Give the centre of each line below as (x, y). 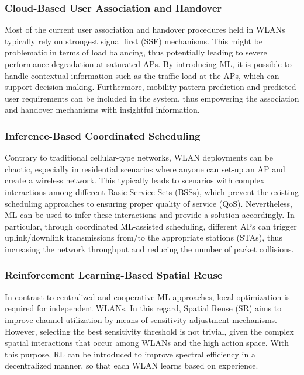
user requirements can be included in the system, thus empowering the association (152, 98)
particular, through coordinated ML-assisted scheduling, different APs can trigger (151, 226)
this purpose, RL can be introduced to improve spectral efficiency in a (130, 354)
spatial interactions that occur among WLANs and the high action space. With (147, 343)
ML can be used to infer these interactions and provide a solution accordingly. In (150, 215)
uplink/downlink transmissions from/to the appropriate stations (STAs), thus (144, 237)
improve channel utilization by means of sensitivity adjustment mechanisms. (141, 319)
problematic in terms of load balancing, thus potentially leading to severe (136, 52)
